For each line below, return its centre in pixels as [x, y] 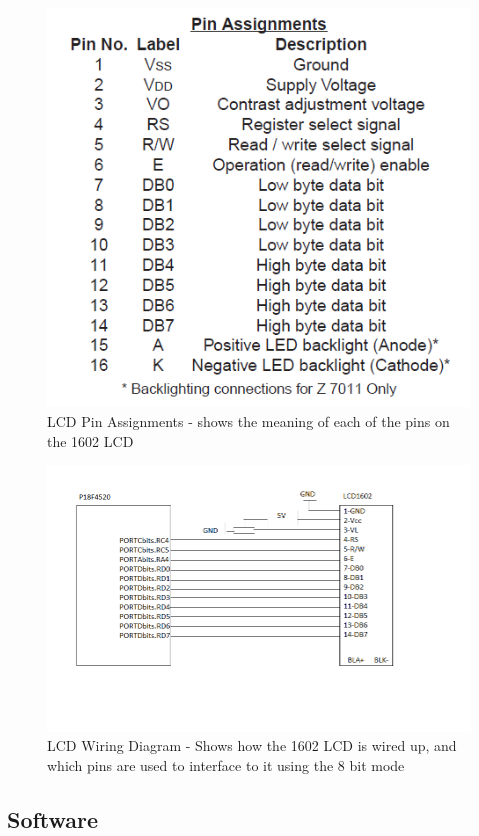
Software [53, 818]
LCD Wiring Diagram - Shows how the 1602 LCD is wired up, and [252, 745]
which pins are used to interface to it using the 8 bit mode [226, 765]
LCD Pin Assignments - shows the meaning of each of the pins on [248, 420]
